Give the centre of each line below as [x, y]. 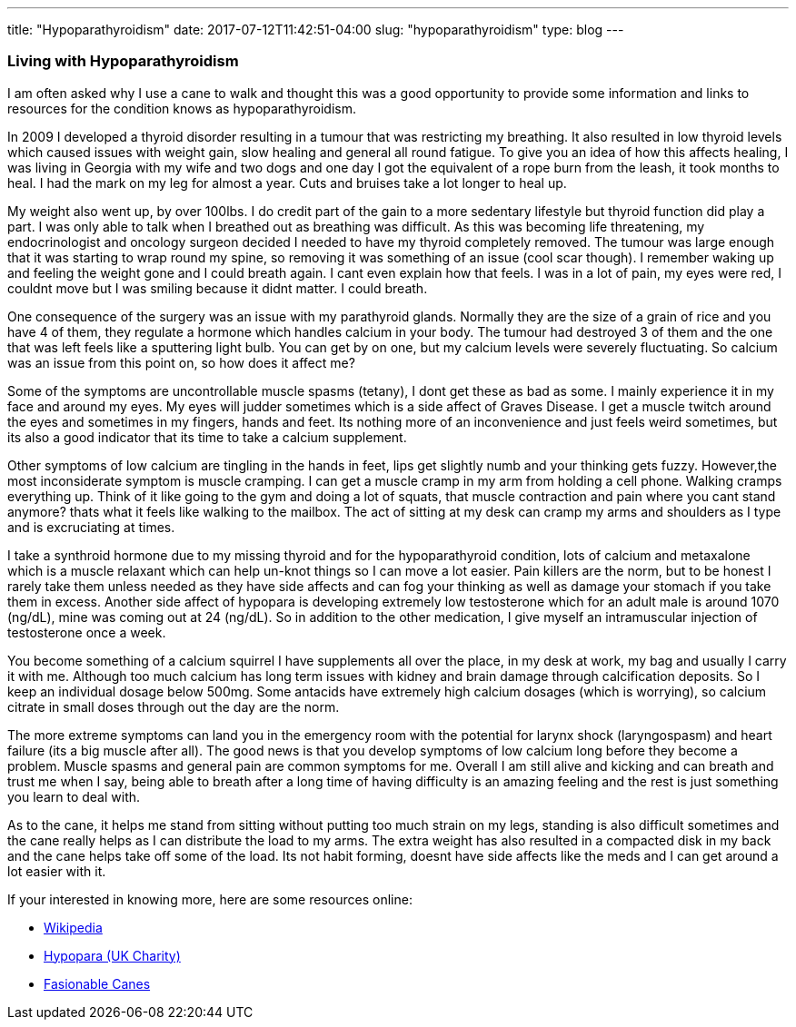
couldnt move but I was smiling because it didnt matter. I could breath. [218, 288]
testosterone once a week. [87, 632]
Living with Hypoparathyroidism [123, 61]
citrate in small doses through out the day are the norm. [174, 706]
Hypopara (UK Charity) [112, 955]
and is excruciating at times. [91, 527]
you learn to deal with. [74, 796]
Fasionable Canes [97, 983]
